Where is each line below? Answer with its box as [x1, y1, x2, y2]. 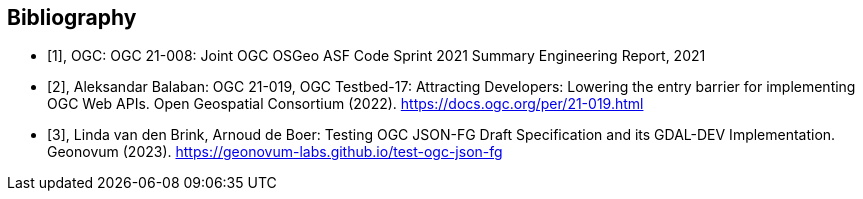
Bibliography [7, 5, 137, 30]
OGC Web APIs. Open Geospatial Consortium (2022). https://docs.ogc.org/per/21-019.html [47, 95, 644, 113]
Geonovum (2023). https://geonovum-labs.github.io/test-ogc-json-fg [47, 143, 503, 161]
